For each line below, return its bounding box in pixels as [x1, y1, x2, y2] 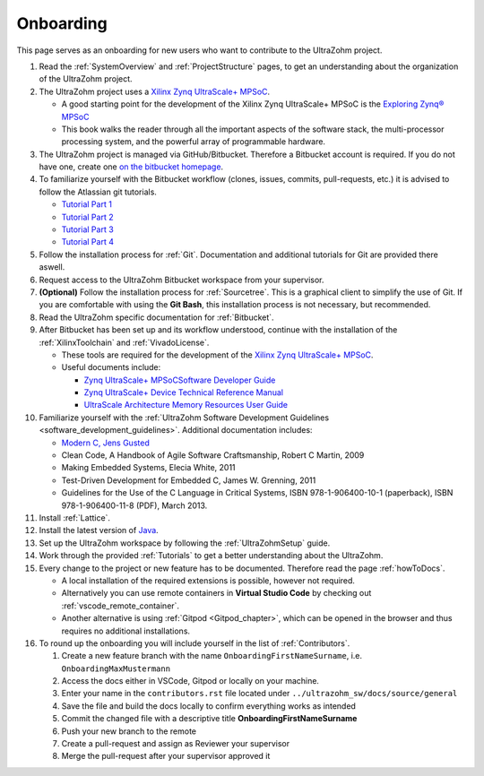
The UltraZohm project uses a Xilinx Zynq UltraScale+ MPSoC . [39, 86, 271, 97]
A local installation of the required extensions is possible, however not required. [61, 574, 356, 586]
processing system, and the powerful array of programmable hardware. [61, 136, 326, 147]
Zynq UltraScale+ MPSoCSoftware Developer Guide [83, 375, 276, 385]
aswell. [39, 262, 65, 272]
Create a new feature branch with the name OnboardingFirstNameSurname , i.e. [61, 651, 363, 661]
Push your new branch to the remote [61, 726, 197, 737]
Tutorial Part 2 [61, 211, 114, 222]
